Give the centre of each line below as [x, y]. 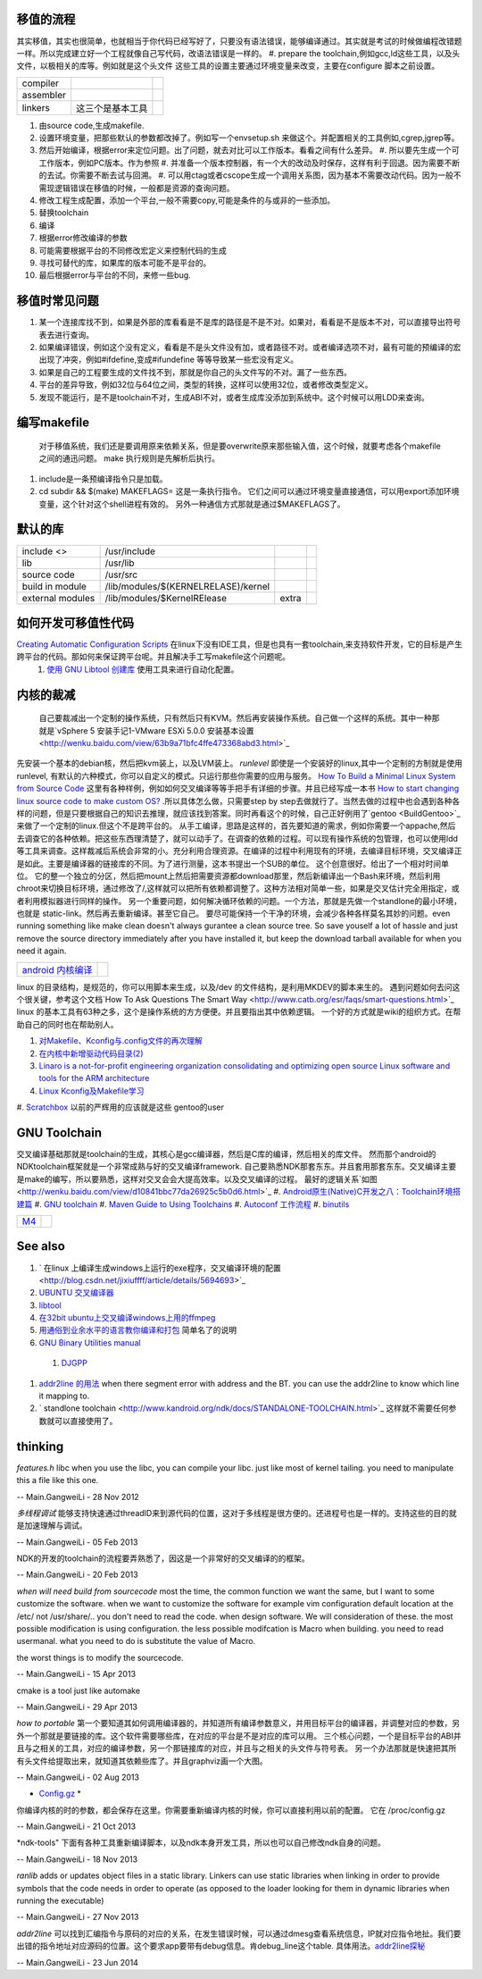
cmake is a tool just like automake [79, 1690]
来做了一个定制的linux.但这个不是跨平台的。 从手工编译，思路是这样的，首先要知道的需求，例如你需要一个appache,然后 [236, 826]
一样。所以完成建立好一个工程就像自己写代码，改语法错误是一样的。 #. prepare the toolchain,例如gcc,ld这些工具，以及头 [238, 53]
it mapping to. [64, 1396]
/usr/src [121, 574]
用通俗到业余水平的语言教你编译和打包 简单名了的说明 [137, 1330]
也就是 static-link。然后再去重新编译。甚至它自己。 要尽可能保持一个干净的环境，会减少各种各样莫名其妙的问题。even [233, 914]
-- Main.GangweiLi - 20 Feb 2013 [77, 1575]
